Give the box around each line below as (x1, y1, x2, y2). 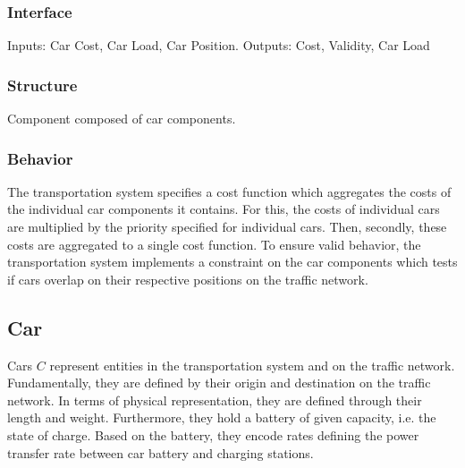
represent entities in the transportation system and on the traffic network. (49, 355, 455, 374)
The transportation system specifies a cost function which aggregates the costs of (7, 182, 452, 200)
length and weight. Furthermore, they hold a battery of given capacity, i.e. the (7, 408, 436, 427)
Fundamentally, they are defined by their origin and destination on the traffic (7, 373, 431, 392)
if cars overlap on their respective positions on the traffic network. (7, 269, 368, 288)
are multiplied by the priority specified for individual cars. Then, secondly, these (7, 217, 447, 236)
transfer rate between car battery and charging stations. (7, 443, 314, 462)
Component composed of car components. (7, 109, 236, 128)
